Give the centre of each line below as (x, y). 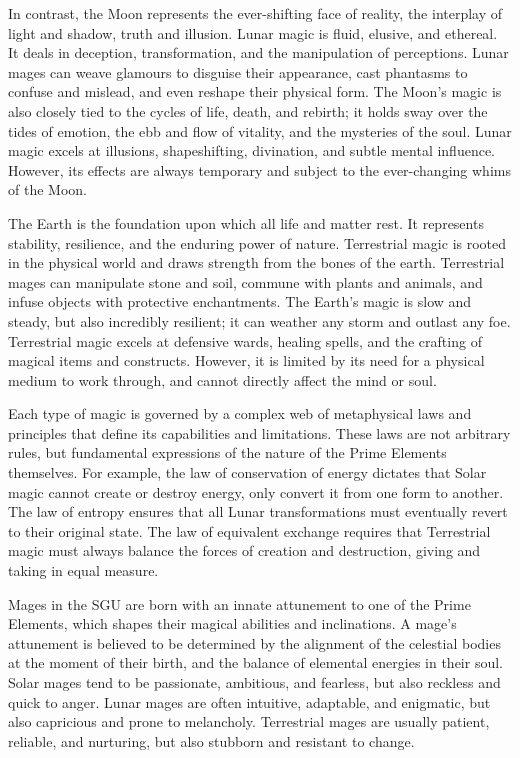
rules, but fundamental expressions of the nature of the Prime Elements (227, 452)
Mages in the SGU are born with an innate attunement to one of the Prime (239, 603)
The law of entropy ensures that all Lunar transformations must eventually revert (258, 511)
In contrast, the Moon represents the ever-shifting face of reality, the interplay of (255, 13)
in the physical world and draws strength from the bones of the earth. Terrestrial (256, 262)
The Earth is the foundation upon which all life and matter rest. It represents (246, 222)
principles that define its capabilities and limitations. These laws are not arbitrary (259, 432)
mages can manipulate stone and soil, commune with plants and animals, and (245, 281)
